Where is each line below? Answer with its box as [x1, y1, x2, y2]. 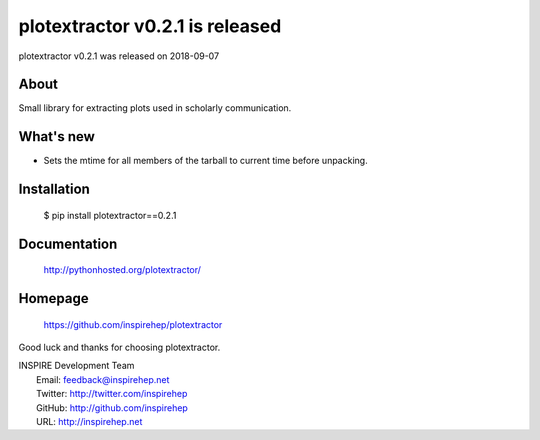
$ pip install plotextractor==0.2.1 [43, 209, 177, 221]
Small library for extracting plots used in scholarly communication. [18, 102, 292, 114]
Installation [18, 181, 90, 198]
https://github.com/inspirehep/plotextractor [43, 318, 223, 330]
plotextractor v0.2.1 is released [18, 15, 282, 37]
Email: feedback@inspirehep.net [36, 373, 170, 385]
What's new [18, 128, 95, 145]
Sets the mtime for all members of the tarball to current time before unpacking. [43, 155, 369, 167]
